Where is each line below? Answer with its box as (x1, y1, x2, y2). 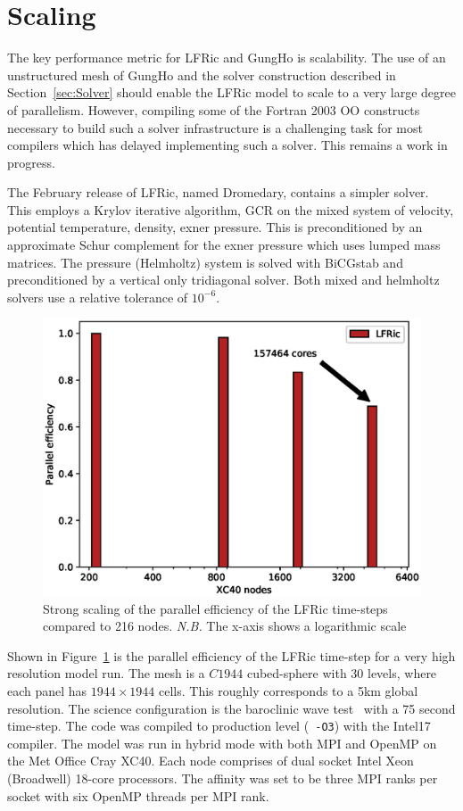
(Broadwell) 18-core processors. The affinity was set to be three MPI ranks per (7, 768, 438, 787)
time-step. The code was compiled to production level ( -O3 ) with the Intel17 (7, 716, 431, 735)
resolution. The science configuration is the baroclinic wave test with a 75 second (7, 699, 456, 717)
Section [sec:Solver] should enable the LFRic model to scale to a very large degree (7, 83, 456, 102)
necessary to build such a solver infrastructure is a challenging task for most (7, 118, 423, 137)
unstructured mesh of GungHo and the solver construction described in (7, 65, 396, 84)
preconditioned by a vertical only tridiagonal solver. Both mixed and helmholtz (7, 270, 440, 289)
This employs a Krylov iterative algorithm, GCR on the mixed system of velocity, (7, 200, 454, 219)
